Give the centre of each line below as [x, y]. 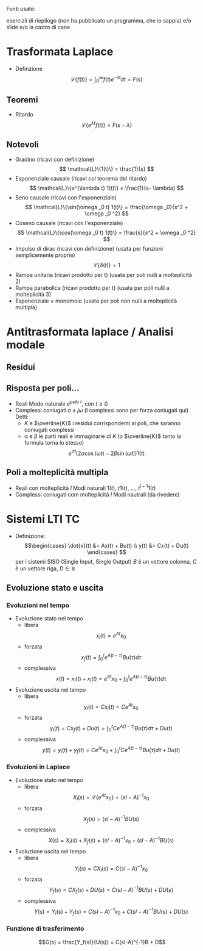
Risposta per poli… [43, 388]
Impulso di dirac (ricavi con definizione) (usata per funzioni [89, 248]
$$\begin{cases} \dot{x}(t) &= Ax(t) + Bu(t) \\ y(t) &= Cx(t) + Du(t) [107, 545]
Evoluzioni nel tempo [38, 605]
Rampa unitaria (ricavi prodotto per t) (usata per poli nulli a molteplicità [104, 275]
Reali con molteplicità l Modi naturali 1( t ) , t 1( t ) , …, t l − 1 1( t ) [85, 487]
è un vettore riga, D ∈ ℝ [45, 568]
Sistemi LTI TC [43, 519]
